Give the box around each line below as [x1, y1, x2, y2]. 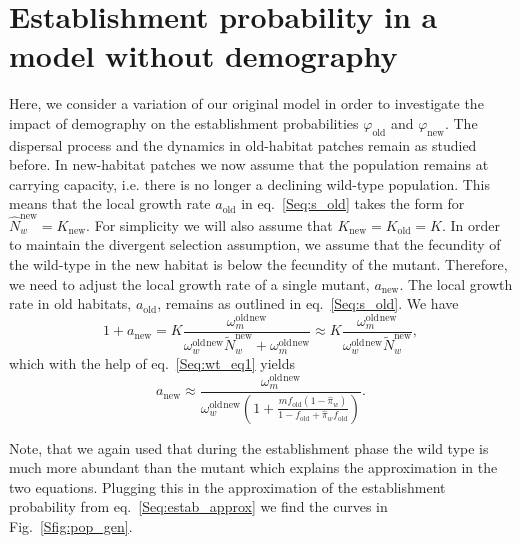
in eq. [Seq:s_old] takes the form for [241, 193, 465, 214]
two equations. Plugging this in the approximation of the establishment [9, 476, 446, 497]
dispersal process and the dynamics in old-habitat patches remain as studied [9, 134, 477, 155]
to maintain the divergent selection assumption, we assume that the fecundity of [9, 234, 501, 255]
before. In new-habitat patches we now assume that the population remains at [9, 154, 489, 175]
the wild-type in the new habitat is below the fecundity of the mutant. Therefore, [9, 253, 508, 274]
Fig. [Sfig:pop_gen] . [9, 515, 133, 536]
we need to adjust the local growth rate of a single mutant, [9, 273, 370, 294]
